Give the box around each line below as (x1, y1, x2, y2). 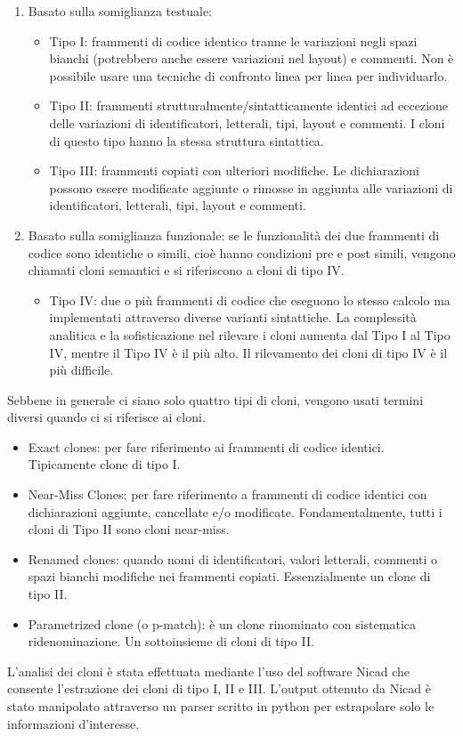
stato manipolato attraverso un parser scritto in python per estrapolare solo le (7, 697, 435, 715)
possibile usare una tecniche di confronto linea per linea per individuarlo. (49, 66, 448, 85)
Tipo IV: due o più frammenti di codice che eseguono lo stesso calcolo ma (49, 290, 451, 309)
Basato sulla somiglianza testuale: (28, 2, 213, 20)
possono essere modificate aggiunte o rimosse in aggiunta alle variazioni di (49, 178, 453, 197)
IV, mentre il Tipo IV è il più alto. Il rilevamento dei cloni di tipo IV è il (49, 343, 448, 361)
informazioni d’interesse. (7, 714, 140, 732)
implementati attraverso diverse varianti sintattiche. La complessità (49, 308, 417, 327)
